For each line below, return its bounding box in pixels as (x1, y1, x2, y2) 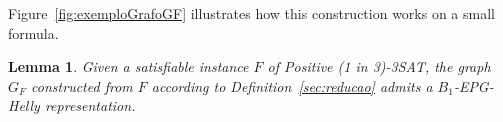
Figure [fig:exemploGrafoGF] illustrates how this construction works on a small (8, 3, 495, 23)
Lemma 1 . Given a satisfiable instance (8, 56, 249, 77)
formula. (8, 22, 59, 43)
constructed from (31, 75, 133, 96)
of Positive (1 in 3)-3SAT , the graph (267, 56, 491, 77)
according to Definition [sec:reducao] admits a (151, 75, 433, 96)
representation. (44, 95, 136, 116)
